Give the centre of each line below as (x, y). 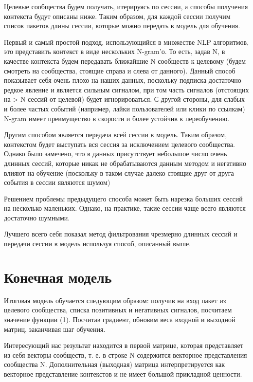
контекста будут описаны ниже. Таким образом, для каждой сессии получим (117, 16)
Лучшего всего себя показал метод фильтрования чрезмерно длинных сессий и (121, 234)
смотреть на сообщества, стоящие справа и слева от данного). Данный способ (120, 70)
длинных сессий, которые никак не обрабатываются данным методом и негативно (125, 163)
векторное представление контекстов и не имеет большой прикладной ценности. (123, 373)
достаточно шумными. (37, 217)
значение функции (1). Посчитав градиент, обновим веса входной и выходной (120, 319)
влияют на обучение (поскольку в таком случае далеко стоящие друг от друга (119, 173)
